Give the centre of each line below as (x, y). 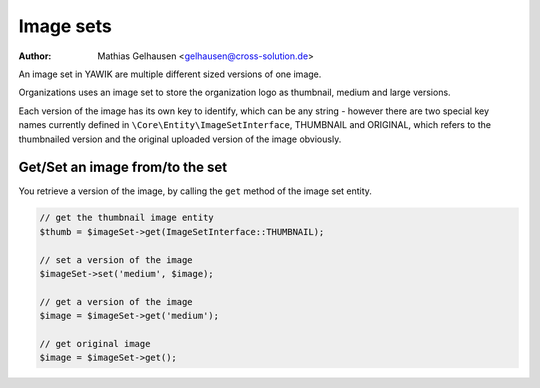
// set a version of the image (116, 259)
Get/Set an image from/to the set (123, 167)
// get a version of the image (116, 301)
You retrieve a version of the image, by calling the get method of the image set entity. (195, 191)
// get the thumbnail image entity (126, 218)
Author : (35, 56)
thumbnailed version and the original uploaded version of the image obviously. (180, 139)
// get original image (95, 343)
